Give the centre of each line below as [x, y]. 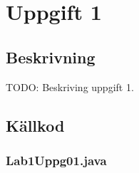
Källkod [35, 125]
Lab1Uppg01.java [56, 160]
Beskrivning [51, 57]
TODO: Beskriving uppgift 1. [70, 86]
